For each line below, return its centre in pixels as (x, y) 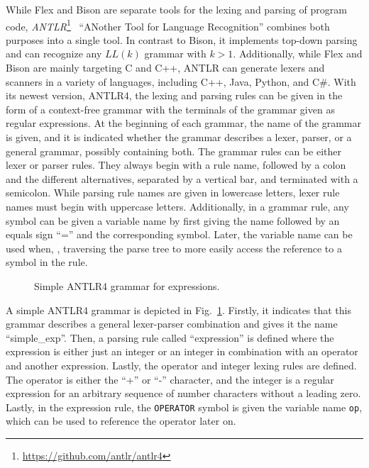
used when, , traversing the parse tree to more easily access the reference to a (174, 248)
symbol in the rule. (47, 262)
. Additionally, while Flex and (298, 54)
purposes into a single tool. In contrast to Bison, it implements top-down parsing (182, 39)
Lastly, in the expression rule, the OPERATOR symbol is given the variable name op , (184, 407)
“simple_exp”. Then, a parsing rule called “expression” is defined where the (170, 337)
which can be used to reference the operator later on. (121, 421)
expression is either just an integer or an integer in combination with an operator (182, 351)
